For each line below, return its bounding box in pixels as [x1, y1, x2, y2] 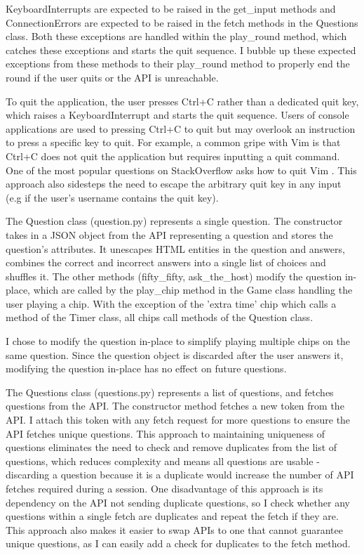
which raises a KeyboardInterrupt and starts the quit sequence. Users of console [6, 107, 349, 122]
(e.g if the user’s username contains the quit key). [6, 190, 219, 204]
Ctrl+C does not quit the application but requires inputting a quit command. [6, 148, 340, 163]
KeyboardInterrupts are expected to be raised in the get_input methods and [6, 1, 336, 15]
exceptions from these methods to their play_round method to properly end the [6, 56, 350, 71]
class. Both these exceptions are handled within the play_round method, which [6, 29, 347, 44]
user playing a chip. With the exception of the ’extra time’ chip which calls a [6, 296, 337, 311]
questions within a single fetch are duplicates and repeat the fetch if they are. [6, 509, 339, 523]
